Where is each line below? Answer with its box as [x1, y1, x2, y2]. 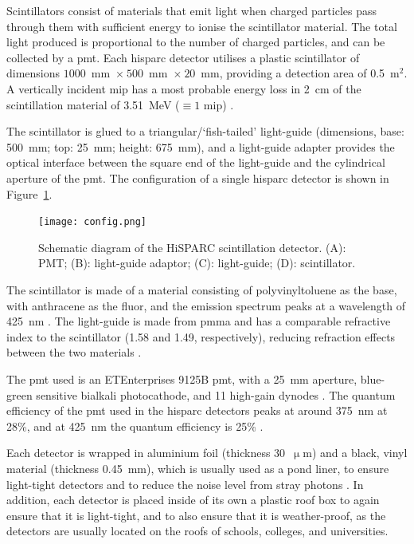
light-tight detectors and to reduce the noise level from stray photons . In [6, 475, 364, 492]
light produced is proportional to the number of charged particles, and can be [6, 34, 385, 50]
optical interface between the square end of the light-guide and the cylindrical [6, 154, 385, 171]
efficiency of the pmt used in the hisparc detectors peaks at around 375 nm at [6, 402, 388, 419]
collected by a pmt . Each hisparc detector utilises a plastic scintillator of [6, 49, 360, 65]
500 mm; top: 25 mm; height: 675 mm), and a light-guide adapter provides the [6, 138, 395, 155]
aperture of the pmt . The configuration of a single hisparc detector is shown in [6, 169, 389, 186]
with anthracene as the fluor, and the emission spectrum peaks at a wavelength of [6, 297, 405, 313]
